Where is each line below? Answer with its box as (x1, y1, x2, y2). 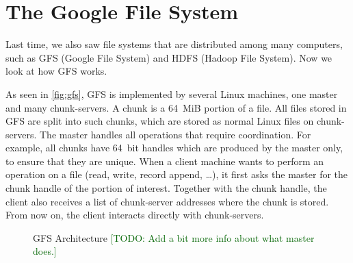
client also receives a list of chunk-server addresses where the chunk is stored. (5, 194, 329, 208)
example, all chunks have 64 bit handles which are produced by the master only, (5, 140, 343, 155)
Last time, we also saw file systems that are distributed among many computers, (5, 37, 343, 51)
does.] (33, 244, 57, 258)
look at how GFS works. (5, 64, 107, 78)
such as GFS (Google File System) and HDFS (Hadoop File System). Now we (5, 50, 332, 64)
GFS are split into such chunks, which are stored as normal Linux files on (5, 114, 314, 128)
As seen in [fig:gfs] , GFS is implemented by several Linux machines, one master (5, 86, 338, 101)
